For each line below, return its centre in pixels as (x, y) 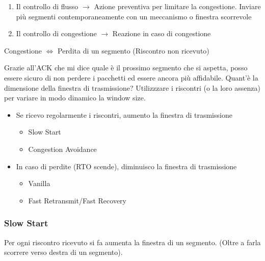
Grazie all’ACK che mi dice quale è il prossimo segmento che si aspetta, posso (126, 68)
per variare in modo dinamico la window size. (75, 98)
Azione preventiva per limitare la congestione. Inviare (177, 6)
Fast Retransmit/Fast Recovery (77, 200)
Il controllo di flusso (47, 6)
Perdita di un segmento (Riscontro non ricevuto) (134, 50)
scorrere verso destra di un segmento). (63, 252)
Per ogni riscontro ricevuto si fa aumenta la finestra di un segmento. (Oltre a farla (132, 242)
